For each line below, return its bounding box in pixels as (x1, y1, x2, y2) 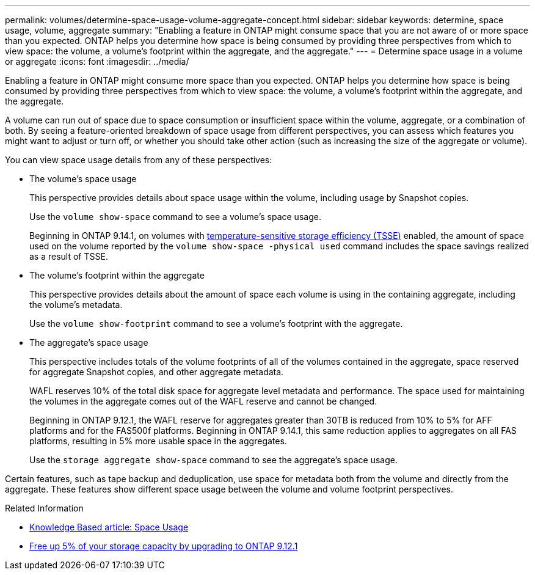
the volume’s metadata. (29, 299, 123, 310)
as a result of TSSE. (29, 251, 108, 262)
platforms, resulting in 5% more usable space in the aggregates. (29, 436, 287, 446)
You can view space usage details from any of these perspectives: (5, 155, 272, 165)
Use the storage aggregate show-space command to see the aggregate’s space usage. (29, 455, 398, 465)
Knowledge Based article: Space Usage (29, 522, 189, 532)
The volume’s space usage (29, 174, 137, 184)
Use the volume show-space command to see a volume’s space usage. (29, 211, 321, 222)
